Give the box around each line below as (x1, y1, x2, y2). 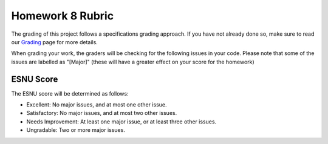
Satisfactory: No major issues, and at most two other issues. (26, 110, 177, 117)
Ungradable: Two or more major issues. (26, 126, 126, 134)
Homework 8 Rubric (11, 9, 114, 22)
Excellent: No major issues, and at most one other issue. (26, 101, 167, 108)
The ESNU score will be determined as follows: (11, 90, 129, 97)
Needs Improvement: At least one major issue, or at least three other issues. (26, 118, 217, 125)
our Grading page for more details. (11, 38, 98, 45)
